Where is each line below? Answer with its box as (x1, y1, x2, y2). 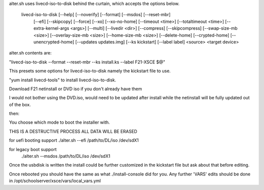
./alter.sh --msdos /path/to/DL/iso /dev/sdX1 (21, 153, 110, 159)
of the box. (9, 101, 31, 107)
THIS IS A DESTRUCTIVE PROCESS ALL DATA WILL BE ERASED (9, 128, 137, 134)
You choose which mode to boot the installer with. (9, 119, 110, 125)
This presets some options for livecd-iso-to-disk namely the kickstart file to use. (9, 68, 171, 74)
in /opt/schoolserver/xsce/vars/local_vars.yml (9, 178, 101, 184)
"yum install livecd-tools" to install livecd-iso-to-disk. (9, 77, 116, 83)
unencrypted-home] (33, 39, 74, 45)
